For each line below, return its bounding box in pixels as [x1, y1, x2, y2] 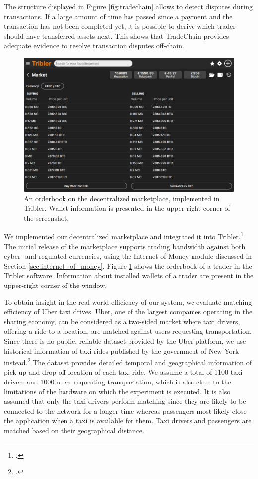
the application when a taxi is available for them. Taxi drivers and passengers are [4, 415, 252, 426]
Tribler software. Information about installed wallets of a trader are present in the [4, 270, 254, 281]
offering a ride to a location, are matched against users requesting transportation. [4, 326, 252, 336]
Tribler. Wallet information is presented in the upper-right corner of [24, 203, 230, 213]
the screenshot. [24, 212, 69, 223]
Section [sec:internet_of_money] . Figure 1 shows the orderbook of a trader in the [4, 260, 252, 271]
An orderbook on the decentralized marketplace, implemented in [24, 193, 220, 203]
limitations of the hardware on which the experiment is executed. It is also [4, 386, 231, 396]
